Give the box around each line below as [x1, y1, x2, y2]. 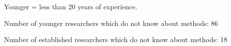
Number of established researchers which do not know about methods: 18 [4, 34, 228, 45]
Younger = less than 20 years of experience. [4, 1, 137, 11]
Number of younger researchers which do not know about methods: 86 [4, 18, 218, 28]
